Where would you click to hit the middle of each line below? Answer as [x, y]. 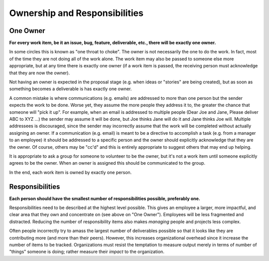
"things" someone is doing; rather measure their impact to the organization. [87, 252]
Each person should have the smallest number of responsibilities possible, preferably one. [105, 198]
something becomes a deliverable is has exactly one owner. [70, 89]
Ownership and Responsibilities [76, 13]
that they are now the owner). [39, 73]
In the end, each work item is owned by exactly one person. [70, 172]
